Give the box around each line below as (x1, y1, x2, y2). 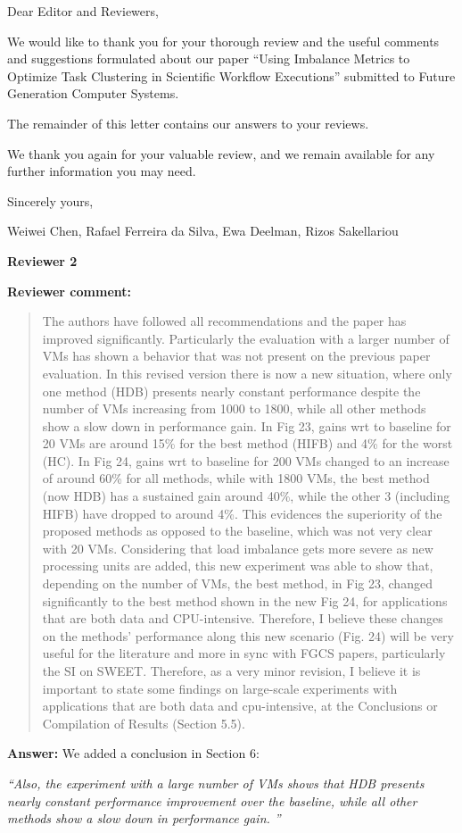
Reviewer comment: (7, 281, 131, 300)
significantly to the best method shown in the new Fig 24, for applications (42, 591, 448, 610)
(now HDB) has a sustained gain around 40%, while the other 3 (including (42, 487, 450, 505)
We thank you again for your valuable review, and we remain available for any (7, 144, 435, 162)
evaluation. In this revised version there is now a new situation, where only (42, 363, 452, 382)
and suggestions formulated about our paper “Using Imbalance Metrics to (7, 49, 410, 68)
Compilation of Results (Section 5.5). (42, 713, 245, 732)
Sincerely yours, (7, 191, 94, 210)
